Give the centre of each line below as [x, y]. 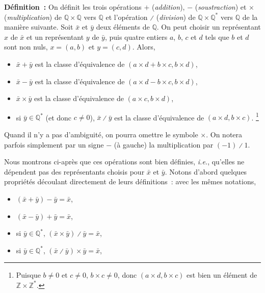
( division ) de [176, 17]
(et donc [59, 117]
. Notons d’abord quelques [206, 171]
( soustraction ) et [221, 7]
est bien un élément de [222, 275]
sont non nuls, [26, 47]
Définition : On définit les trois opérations [73, 7]
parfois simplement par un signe [54, 144]
